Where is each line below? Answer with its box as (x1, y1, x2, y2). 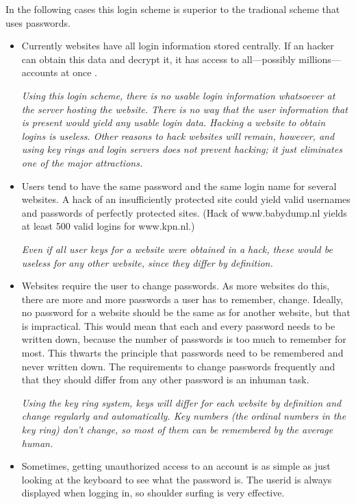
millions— (298, 51, 341, 66)
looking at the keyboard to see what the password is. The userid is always (21, 472, 332, 486)
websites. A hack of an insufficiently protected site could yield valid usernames (21, 192, 351, 206)
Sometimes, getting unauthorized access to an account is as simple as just (21, 459, 331, 473)
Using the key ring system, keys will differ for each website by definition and (21, 395, 342, 409)
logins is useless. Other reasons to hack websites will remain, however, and (21, 128, 335, 143)
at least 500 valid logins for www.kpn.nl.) (21, 219, 195, 233)
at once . (61, 65, 97, 80)
